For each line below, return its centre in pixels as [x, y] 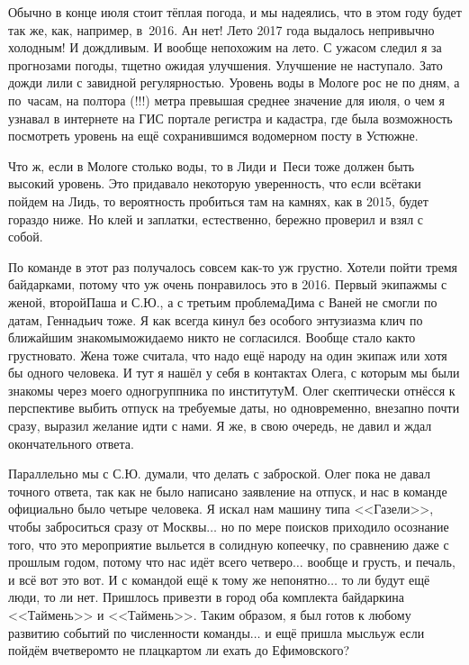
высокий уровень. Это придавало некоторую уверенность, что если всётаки [215, 183]
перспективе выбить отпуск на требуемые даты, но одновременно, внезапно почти [234, 408]
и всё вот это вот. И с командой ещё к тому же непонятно [168, 579]
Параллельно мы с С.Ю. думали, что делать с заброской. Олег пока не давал [219, 474]
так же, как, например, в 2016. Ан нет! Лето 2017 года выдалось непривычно [221, 29]
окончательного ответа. [71, 443]
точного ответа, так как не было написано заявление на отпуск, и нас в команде [228, 491]
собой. [26, 237]
